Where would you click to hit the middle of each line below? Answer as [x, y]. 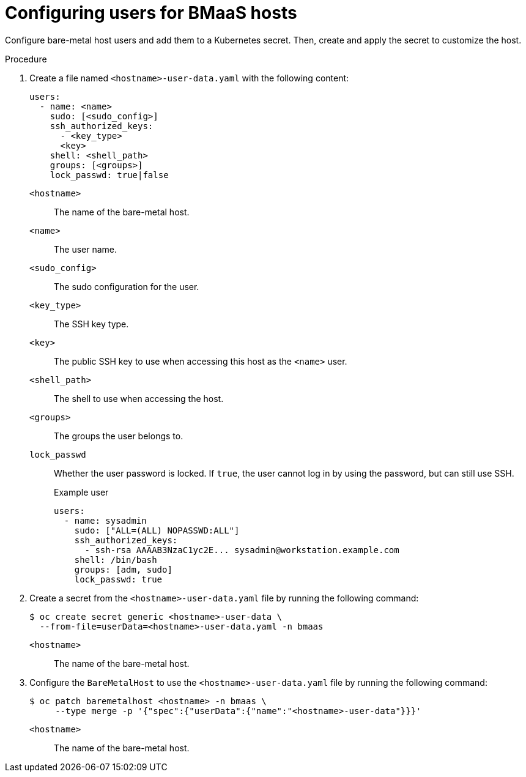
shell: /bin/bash [116, 560]
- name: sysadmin [105, 520]
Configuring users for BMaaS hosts [151, 13]
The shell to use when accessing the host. [139, 398]
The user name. [86, 249]
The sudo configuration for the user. [127, 286]
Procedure [26, 59]
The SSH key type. [91, 324]
